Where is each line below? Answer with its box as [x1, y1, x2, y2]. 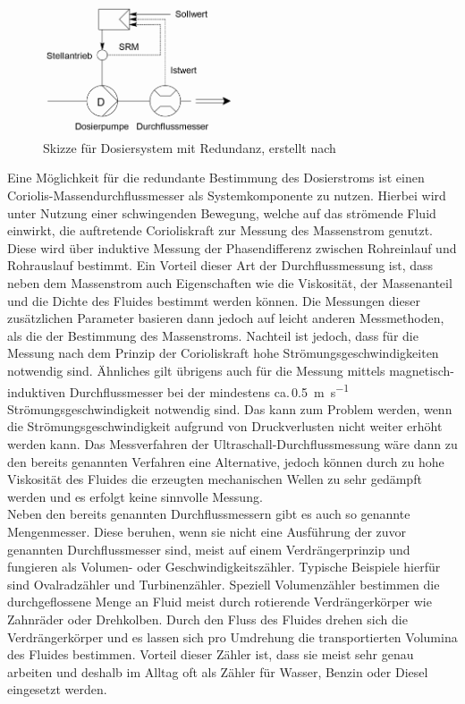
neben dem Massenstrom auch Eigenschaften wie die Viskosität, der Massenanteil [7, 274, 452, 293]
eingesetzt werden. [7, 680, 107, 699]
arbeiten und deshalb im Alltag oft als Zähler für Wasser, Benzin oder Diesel [7, 662, 428, 681]
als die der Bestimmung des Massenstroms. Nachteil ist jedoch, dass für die [7, 326, 418, 344]
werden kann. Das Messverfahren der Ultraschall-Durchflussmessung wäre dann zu [7, 435, 458, 454]
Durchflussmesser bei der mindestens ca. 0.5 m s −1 [69, 379, 350, 401]
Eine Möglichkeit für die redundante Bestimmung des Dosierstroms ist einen [7, 168, 425, 187]
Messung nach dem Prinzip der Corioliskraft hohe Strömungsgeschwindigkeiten [7, 344, 439, 362]
